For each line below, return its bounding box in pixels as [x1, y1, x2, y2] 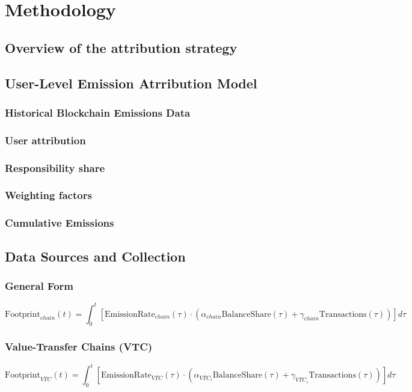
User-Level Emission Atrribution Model [5, 73, 257, 92]
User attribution [5, 132, 86, 147]
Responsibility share [5, 160, 105, 175]
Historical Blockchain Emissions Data [5, 105, 191, 120]
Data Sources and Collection [5, 247, 186, 265]
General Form [5, 278, 73, 293]
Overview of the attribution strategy [5, 38, 238, 57]
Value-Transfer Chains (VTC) [5, 339, 153, 354]
